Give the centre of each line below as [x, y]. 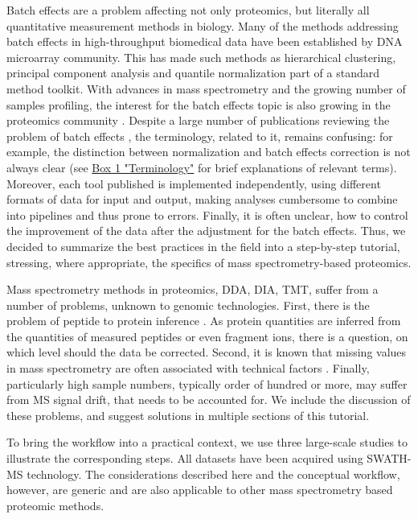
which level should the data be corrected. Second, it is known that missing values [207, 352]
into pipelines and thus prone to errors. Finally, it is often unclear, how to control [207, 214]
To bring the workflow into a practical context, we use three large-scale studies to [207, 442]
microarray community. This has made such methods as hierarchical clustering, [201, 57]
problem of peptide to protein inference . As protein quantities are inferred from [204, 321]
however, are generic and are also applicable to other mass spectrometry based [200, 490]
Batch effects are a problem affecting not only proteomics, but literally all [188, 10]
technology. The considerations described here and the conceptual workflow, [213, 474]
